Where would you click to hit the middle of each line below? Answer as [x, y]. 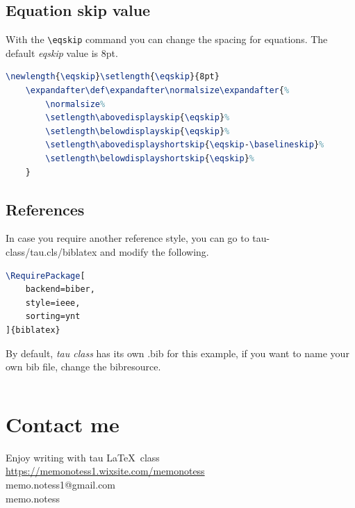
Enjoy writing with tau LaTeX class [83, 457]
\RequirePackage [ [46, 276]
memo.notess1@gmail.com [61, 485]
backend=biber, [60, 289]
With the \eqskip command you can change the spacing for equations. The [167, 39]
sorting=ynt [53, 317]
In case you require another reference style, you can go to [127, 238]
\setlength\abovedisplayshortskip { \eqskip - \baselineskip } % [185, 145]
